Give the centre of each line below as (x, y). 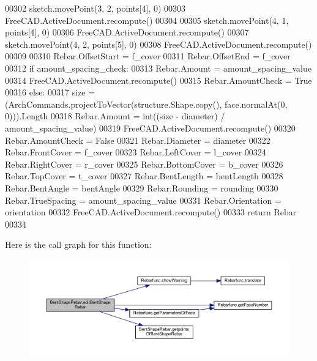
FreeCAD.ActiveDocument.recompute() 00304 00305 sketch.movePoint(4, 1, (147, 20)
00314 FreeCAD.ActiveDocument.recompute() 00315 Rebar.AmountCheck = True (158, 80)
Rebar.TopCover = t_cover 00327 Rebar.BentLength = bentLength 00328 (144, 176)
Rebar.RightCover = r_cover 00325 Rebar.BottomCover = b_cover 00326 (144, 164)
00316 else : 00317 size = (50, 92)
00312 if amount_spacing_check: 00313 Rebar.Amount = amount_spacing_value (158, 68)
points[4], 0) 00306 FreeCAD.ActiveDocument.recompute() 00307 (127, 32)
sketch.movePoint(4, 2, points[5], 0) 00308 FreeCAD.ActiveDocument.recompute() (158, 44)
